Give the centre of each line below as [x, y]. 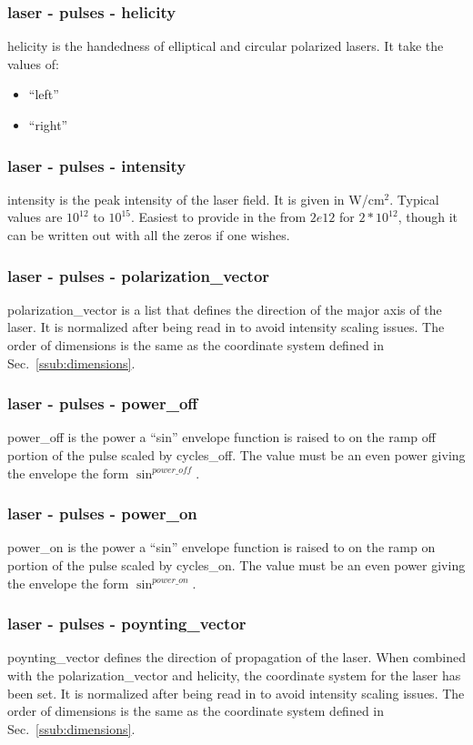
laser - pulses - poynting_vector [127, 624]
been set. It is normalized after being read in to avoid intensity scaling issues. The [236, 693]
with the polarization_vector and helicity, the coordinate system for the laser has [234, 675]
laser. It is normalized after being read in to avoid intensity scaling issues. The [226, 327]
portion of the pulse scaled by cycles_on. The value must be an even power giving [236, 565]
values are [35, 217]
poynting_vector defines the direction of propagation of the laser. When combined [236, 657]
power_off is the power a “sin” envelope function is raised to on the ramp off [221, 437]
